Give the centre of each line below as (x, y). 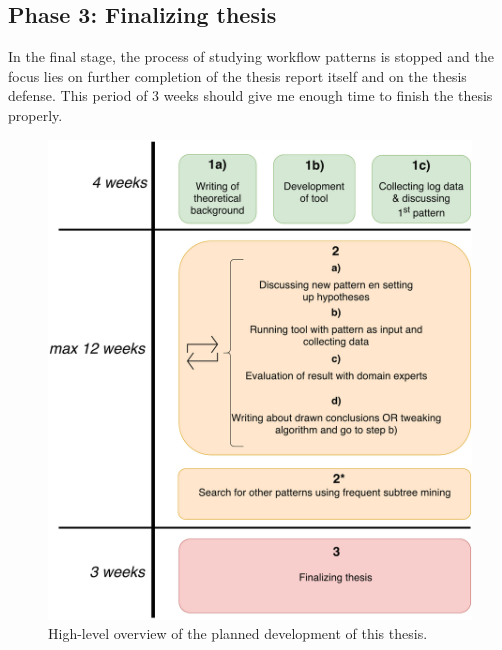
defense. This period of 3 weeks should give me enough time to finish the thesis (250, 95)
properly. (35, 114)
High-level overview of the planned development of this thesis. (238, 633)
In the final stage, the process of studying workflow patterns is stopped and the (251, 56)
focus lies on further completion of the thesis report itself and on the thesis (237, 75)
